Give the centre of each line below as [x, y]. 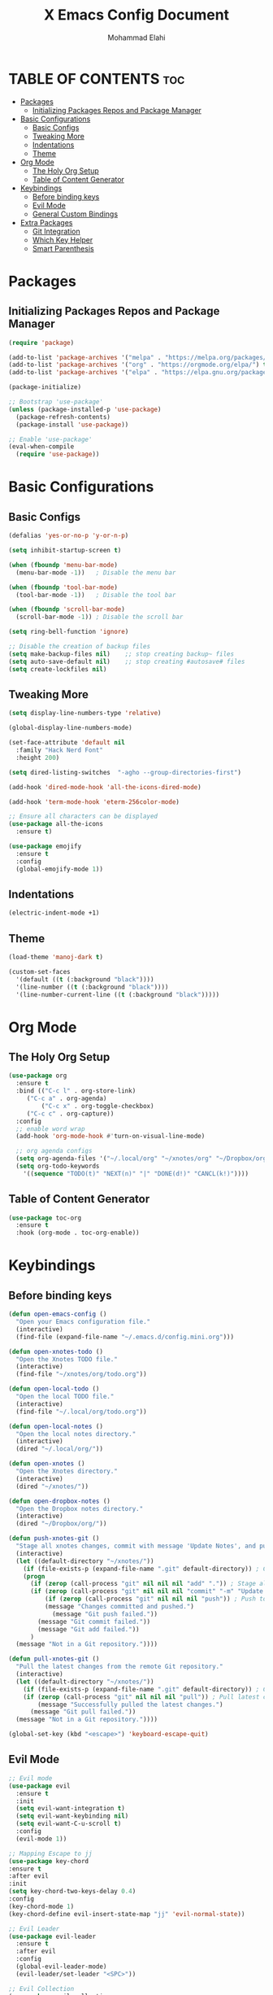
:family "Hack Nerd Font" [60, 750]
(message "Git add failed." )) [89, 1629]
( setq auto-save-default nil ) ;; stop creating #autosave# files [127, 661]
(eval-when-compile [41, 447]
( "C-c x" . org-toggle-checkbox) [97, 1106]
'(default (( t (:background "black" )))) [85, 979]
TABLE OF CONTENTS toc [97, 79]
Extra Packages [46, 222]
